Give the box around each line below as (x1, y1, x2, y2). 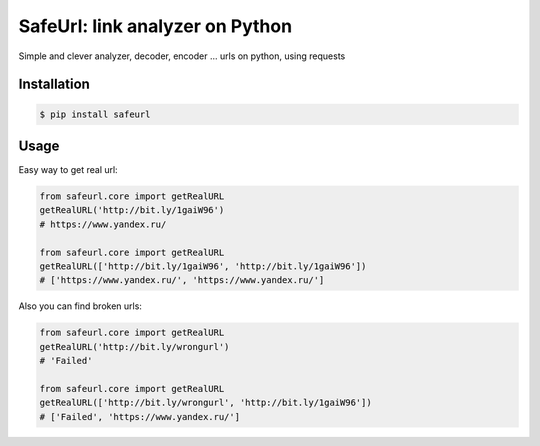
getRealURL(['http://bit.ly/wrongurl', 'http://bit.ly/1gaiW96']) (39, 397, 372, 409)
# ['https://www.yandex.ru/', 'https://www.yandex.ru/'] (39, 275, 325, 286)
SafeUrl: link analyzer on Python (18, 15, 293, 37)
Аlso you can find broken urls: (18, 300, 142, 312)
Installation (18, 76, 90, 93)
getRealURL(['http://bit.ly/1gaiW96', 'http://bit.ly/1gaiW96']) (39, 260, 367, 272)
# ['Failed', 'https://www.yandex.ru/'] (39, 411, 240, 422)
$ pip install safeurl (39, 108, 151, 120)
